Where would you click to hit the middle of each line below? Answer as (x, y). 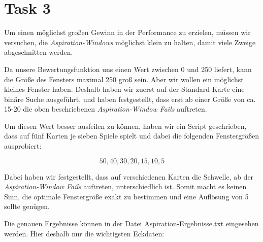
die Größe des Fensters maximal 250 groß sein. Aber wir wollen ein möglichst (124, 79)
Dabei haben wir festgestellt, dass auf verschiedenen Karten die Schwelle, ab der (129, 176)
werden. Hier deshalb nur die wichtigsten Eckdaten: (84, 233)
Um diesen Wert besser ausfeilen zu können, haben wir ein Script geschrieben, (125, 126)
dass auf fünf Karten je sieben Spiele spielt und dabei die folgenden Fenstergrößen (132, 136)
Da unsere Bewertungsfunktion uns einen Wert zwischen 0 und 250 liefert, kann (128, 69)
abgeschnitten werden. (39, 52)
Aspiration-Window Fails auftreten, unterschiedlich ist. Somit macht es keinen (125, 186)
